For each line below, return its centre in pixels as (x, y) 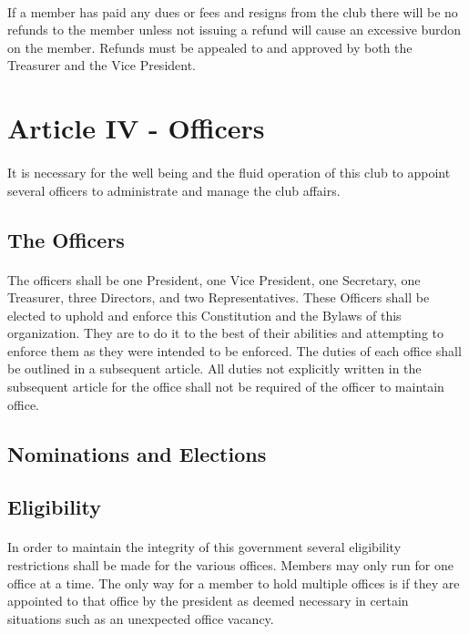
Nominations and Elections (137, 453)
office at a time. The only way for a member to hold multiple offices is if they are (234, 583)
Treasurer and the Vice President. (102, 65)
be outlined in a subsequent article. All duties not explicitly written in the (214, 368)
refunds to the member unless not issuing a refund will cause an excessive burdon (234, 30)
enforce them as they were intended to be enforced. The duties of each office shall (234, 350)
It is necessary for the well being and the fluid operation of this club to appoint (229, 172)
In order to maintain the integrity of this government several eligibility (204, 547)
